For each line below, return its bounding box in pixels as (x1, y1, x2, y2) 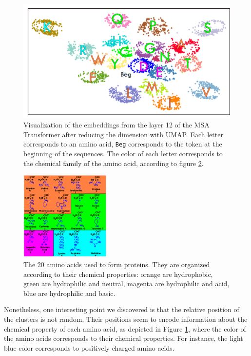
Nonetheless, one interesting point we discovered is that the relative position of (4, 304, 239, 314)
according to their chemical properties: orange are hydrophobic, (23, 269, 213, 279)
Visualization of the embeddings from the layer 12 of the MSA (23, 120, 210, 130)
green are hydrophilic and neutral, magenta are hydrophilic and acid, (23, 278, 230, 289)
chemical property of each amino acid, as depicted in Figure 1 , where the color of (4, 323, 246, 334)
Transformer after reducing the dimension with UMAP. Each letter (23, 129, 223, 139)
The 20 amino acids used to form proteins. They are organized (23, 259, 210, 269)
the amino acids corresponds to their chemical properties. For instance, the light (4, 333, 243, 343)
